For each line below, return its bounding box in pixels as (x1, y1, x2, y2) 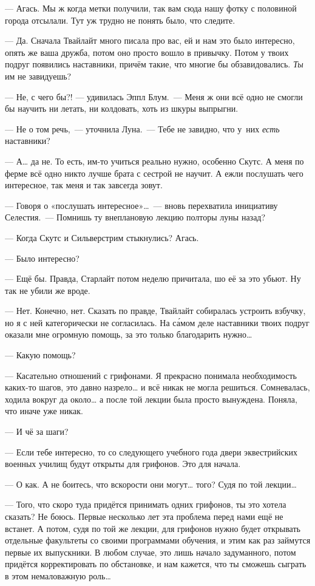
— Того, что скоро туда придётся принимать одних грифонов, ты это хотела (5, 498, 286, 511)
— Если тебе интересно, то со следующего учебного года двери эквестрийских (5, 445, 298, 458)
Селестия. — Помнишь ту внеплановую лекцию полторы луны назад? (5, 211, 266, 223)
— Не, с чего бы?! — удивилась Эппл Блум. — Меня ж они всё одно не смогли (5, 90, 303, 103)
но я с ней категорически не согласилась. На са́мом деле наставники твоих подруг (5, 316, 310, 329)
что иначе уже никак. (5, 404, 83, 417)
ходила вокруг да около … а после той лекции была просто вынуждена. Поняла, (5, 392, 297, 405)
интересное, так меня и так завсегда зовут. (5, 179, 163, 191)
